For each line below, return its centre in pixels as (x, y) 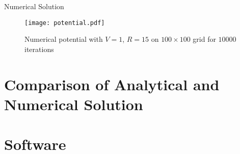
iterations (39, 49)
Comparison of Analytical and (112, 84)
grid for (204, 39)
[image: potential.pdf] (65, 23)
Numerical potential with (64, 39)
